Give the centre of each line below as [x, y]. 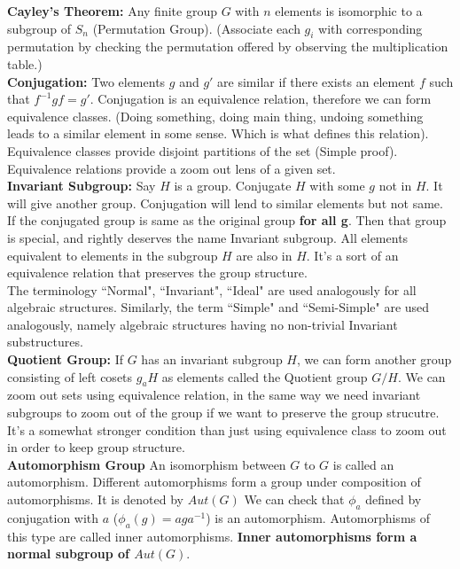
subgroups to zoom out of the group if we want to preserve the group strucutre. [223, 413]
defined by [394, 499]
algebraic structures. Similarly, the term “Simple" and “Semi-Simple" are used [218, 307]
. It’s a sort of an [352, 255]
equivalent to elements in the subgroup [113, 255]
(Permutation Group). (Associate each [196, 28]
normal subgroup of [68, 553]
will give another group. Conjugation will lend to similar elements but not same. [225, 203]
